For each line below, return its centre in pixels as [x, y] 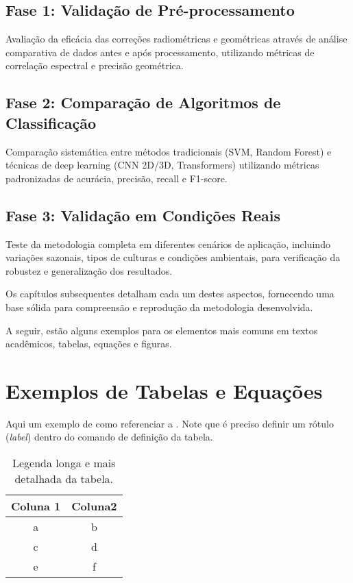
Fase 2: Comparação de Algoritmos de [143, 102]
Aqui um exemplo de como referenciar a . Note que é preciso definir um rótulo [170, 423]
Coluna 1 [36, 506]
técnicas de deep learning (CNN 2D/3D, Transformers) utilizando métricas [162, 165]
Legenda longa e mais [64, 463]
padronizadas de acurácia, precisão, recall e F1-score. [117, 178]
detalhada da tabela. [64, 479]
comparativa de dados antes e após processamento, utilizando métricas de [160, 52]
